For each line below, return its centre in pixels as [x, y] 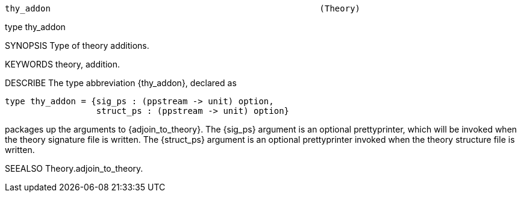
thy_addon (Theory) [183, 8]
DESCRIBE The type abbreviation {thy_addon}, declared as [121, 83]
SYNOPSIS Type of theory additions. [77, 45]
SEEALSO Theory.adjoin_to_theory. [74, 168]
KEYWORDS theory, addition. [63, 64]
